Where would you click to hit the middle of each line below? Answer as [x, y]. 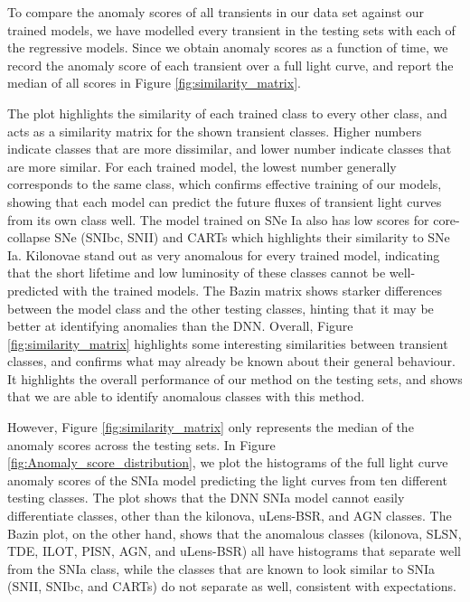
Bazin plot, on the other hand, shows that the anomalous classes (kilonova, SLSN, [235, 533]
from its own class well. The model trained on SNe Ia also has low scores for [218, 219]
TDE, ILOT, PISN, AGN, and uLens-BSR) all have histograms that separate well [234, 551]
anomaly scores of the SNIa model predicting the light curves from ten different [227, 480]
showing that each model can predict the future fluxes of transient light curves [225, 201]
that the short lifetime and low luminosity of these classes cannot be [197, 273]
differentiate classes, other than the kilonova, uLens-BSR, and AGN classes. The [230, 516]
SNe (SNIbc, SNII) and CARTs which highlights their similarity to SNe [252, 237]
